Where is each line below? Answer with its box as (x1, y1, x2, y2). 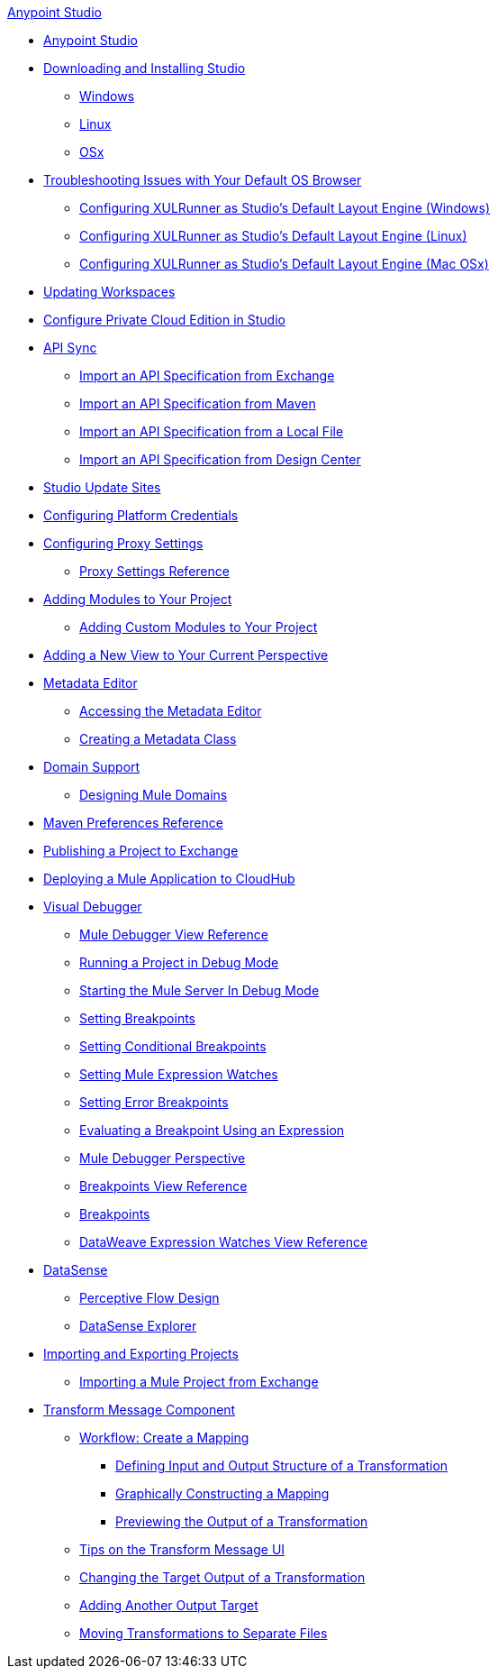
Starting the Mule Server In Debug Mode (79, 983, 320, 998)
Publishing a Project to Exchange (43, 843, 239, 858)
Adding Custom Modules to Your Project (79, 619, 318, 635)
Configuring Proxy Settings (43, 536, 204, 551)
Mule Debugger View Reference (79, 927, 268, 942)
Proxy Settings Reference (79, 563, 230, 579)
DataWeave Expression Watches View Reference (79, 1234, 368, 1250)
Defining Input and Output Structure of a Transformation (115, 1458, 448, 1473)
